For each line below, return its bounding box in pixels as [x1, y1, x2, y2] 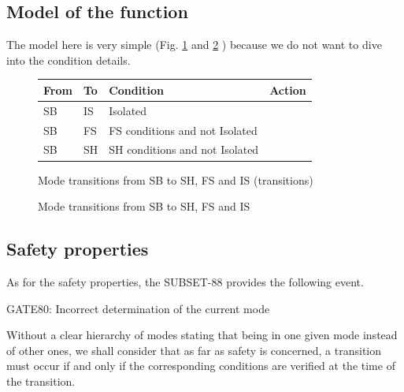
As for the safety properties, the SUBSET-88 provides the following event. [6, 273, 364, 289]
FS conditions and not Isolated [109, 121, 258, 138]
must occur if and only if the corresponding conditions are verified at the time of [6, 357, 395, 374]
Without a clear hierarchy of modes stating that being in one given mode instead [6, 327, 398, 343]
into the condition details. [6, 51, 131, 68]
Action [269, 81, 306, 98]
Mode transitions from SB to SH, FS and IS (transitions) [38, 171, 313, 188]
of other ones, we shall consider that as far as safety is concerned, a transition [6, 342, 381, 358]
